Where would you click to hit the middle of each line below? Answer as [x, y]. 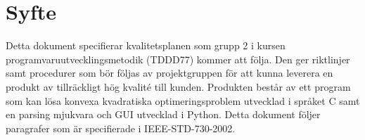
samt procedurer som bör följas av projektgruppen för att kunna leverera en [169, 73]
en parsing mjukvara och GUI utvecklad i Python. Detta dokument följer [163, 114]
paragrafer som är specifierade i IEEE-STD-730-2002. [121, 128]
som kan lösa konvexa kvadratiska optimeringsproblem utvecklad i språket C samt [183, 100]
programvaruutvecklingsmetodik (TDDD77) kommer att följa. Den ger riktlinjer [178, 59]
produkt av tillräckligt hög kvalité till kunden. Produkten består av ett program [178, 86]
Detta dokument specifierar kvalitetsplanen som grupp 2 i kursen [146, 45]
